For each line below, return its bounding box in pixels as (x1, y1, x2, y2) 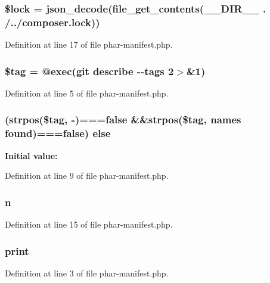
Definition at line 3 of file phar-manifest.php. (5, 266, 169, 279)
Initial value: (5, 149, 58, 161)
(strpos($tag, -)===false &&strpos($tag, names (5, 112, 241, 127)
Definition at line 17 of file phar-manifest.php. (5, 38, 173, 51)
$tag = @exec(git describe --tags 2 (5, 63, 174, 78)
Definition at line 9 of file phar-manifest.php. (5, 169, 169, 182)
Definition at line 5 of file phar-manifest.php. (5, 86, 169, 99)
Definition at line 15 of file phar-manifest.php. (5, 218, 173, 231)
